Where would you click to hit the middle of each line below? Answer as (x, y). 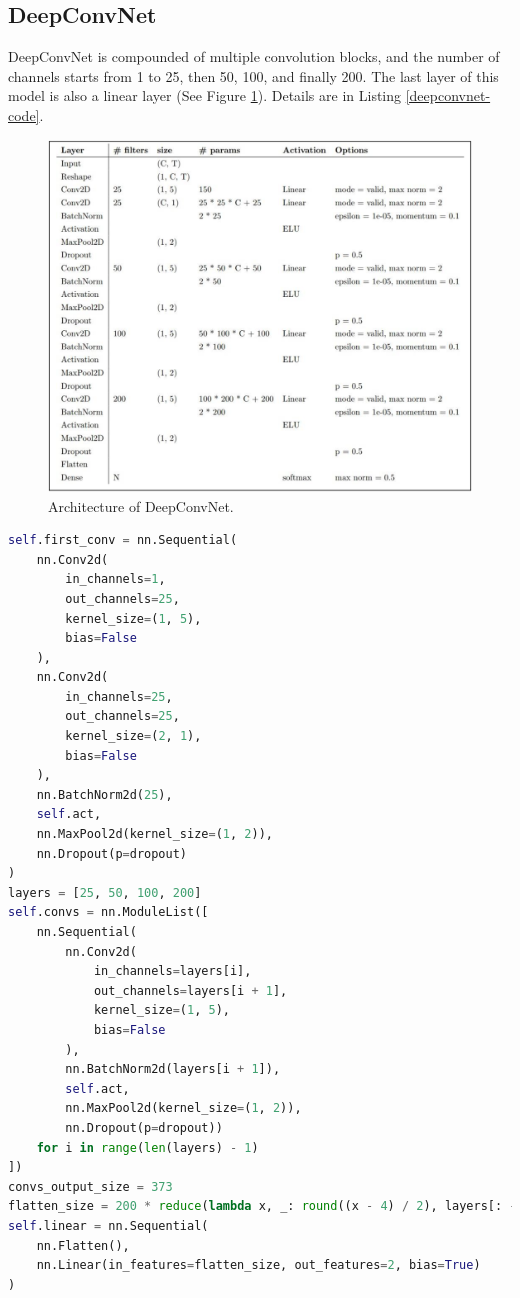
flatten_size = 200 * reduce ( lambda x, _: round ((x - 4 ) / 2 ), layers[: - (262, 1206)
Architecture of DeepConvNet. (141, 505)
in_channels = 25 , (119, 696)
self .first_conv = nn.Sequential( (123, 540)
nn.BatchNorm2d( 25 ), (104, 794)
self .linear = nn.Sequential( (108, 1225)
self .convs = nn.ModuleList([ (108, 912)
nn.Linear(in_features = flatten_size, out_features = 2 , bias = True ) (258, 1265)
